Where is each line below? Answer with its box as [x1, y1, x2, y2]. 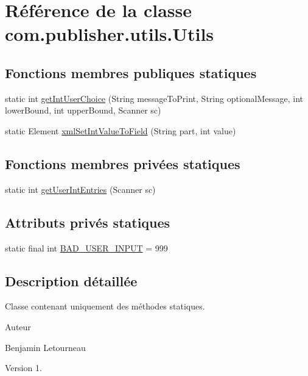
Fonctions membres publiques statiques [5, 63, 257, 82]
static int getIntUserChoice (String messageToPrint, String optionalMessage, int [5, 92, 304, 104]
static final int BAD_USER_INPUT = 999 [5, 241, 168, 254]
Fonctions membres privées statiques [5, 154, 240, 173]
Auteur [5, 320, 31, 333]
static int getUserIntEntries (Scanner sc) [5, 183, 156, 195]
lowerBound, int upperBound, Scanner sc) [5, 104, 161, 117]
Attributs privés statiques [5, 212, 170, 231]
